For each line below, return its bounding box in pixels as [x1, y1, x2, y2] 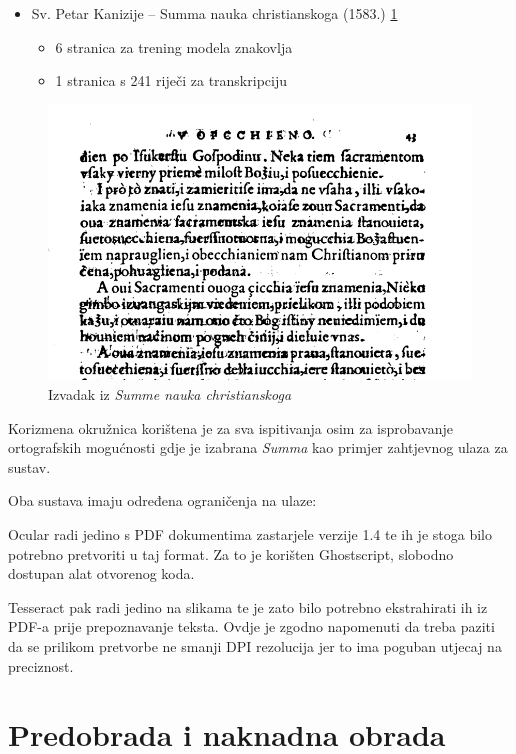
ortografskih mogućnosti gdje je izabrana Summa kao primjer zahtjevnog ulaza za [8, 437, 508, 458]
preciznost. [8, 655, 74, 676]
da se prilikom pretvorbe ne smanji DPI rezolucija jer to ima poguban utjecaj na [8, 635, 502, 656]
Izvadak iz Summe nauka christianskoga [48, 383, 292, 404]
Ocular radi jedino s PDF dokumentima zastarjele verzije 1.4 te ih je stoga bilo [8, 523, 492, 544]
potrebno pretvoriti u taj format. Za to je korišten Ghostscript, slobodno [8, 543, 454, 564]
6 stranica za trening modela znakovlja [55, 36, 293, 57]
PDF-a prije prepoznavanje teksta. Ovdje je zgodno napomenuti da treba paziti [8, 616, 495, 637]
